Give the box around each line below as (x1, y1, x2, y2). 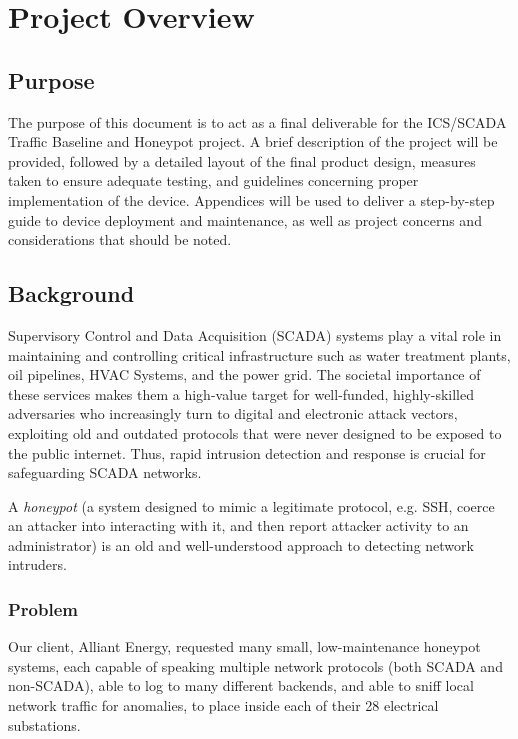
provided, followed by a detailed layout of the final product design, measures (8, 150, 476, 171)
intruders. (8, 554, 67, 575)
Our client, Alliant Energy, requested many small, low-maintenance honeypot (8, 636, 481, 657)
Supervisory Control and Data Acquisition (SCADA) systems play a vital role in (8, 324, 502, 345)
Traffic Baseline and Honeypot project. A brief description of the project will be (8, 131, 498, 152)
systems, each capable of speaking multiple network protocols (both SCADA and (8, 655, 503, 676)
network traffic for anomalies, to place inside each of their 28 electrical (8, 695, 439, 716)
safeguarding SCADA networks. (8, 462, 202, 483)
